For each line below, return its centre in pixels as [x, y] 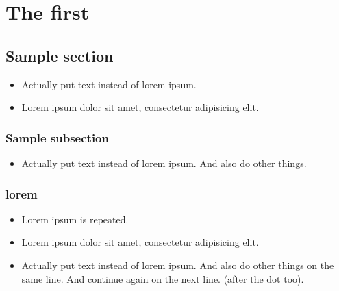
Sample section [60, 55]
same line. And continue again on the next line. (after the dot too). [163, 278]
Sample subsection [57, 137]
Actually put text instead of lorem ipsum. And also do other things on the [178, 265]
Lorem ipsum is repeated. [75, 219]
